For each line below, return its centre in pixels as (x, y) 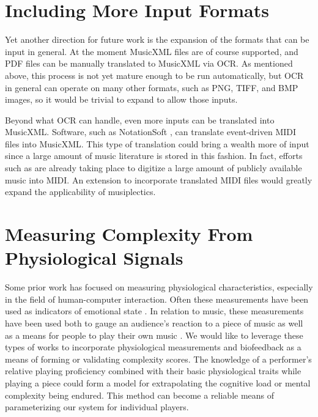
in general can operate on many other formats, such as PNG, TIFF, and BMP (152, 87)
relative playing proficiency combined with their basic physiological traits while (153, 371)
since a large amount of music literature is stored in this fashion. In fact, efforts (154, 156)
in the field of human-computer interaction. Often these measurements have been (157, 299)
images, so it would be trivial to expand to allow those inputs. (121, 99)
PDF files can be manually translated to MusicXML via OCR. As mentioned (149, 63)
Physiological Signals (94, 258)
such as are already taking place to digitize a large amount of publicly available (153, 168)
